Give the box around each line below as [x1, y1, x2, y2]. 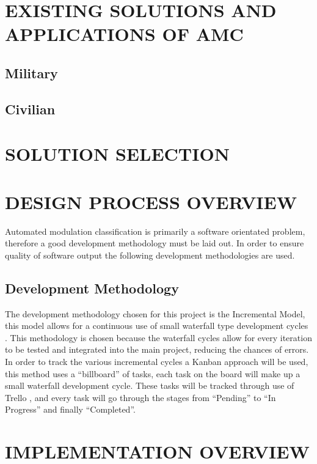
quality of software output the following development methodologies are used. [5, 248, 295, 261]
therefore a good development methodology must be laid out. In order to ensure [5, 237, 304, 249]
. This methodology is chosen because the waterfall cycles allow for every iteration [5, 331, 312, 344]
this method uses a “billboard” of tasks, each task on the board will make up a [5, 367, 301, 380]
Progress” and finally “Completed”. [5, 403, 136, 416]
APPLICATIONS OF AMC [5, 21, 244, 46]
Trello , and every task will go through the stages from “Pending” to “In [5, 391, 276, 403]
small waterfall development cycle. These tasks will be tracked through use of [5, 379, 294, 392]
